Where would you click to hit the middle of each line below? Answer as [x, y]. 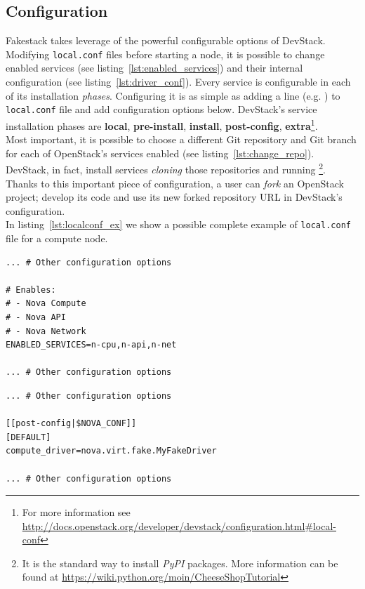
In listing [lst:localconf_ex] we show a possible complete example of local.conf [178, 224]
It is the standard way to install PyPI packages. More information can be [180, 563]
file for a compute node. [57, 238]
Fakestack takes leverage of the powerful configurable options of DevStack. [166, 40]
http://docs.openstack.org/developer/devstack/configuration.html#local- [179, 525]
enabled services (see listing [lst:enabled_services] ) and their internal [154, 68]
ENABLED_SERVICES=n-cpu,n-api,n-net [91, 345]
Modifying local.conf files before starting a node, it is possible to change [165, 54]
